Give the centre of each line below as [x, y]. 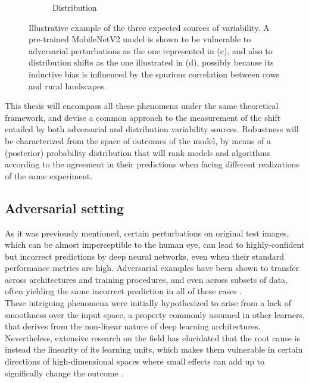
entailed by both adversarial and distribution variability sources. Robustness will [152, 129]
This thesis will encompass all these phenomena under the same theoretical [142, 106]
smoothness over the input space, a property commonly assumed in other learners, [155, 314]
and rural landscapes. [68, 85]
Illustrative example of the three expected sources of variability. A [149, 27]
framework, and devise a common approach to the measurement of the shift [143, 117]
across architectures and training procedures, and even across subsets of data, [146, 279]
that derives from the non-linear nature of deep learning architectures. [133, 326]
